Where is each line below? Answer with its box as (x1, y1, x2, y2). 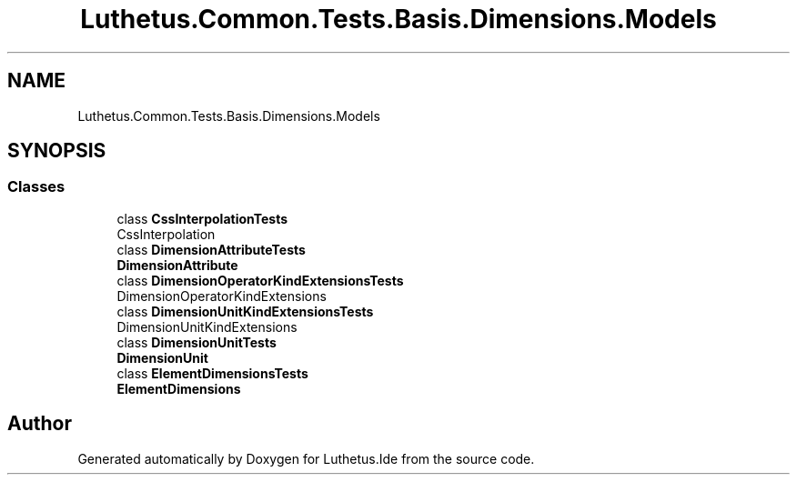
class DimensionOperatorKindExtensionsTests (116, 272, 404, 288)
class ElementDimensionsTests (116, 365, 308, 381)
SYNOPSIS (7, 139, 106, 163)
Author (7, 412, 72, 436)
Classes (7, 177, 66, 196)
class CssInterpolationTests (116, 210, 288, 226)
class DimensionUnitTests (116, 334, 277, 350)
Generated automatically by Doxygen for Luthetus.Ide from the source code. (77, 450, 535, 467)
